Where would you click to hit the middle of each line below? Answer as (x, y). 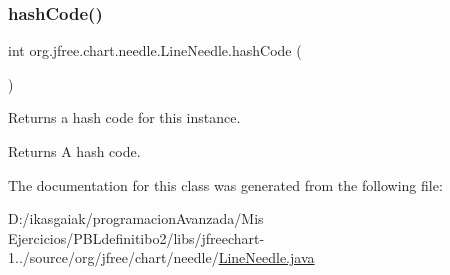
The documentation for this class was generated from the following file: (225, 184)
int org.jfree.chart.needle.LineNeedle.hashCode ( (155, 50)
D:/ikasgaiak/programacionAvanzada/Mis (136, 218)
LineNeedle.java (266, 257)
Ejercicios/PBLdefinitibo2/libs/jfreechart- (136, 237)
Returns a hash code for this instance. (124, 117)
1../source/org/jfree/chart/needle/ (113, 257)
